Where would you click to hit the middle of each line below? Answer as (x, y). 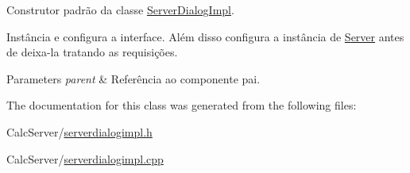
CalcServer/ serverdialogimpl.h (79, 131)
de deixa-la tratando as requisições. (92, 52)
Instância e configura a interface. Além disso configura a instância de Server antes (205, 36)
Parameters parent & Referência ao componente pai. (133, 78)
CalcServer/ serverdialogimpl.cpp (85, 158)
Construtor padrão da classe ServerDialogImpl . (120, 10)
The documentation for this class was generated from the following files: (182, 105)
